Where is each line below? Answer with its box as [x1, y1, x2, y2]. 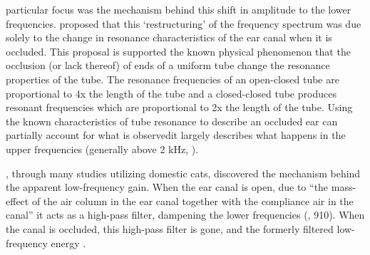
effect [6, 193, 29, 208]
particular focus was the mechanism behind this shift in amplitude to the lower [6, 2, 351, 16]
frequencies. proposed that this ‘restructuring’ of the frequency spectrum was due [6, 16, 361, 31]
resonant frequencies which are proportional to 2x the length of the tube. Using [6, 100, 353, 115]
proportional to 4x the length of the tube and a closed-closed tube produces [6, 85, 336, 100]
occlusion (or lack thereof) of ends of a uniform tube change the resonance [6, 58, 330, 73]
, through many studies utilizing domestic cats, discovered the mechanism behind [6, 165, 361, 180]
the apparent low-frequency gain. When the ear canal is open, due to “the [6, 179, 329, 194]
